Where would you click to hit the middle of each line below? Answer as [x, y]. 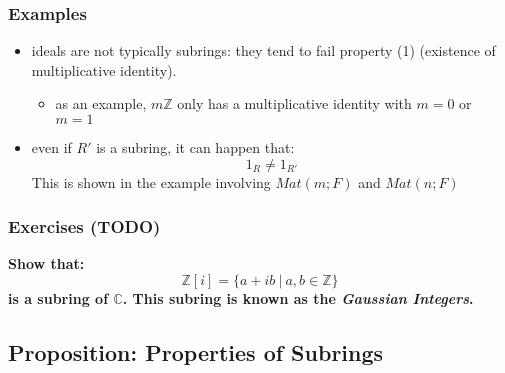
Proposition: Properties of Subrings [196, 351]
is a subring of [58, 298]
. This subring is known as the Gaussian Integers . [298, 298]
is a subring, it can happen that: [195, 147]
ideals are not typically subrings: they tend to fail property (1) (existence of [263, 50]
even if [51, 147]
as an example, [101, 103]
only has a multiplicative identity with [294, 103]
